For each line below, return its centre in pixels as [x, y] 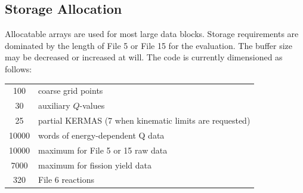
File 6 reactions [67, 180]
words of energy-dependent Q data [101, 135]
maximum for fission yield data [95, 165]
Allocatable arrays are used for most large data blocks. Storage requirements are [152, 34]
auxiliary [54, 105]
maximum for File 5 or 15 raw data [103, 150]
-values [92, 105]
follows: [18, 68]
